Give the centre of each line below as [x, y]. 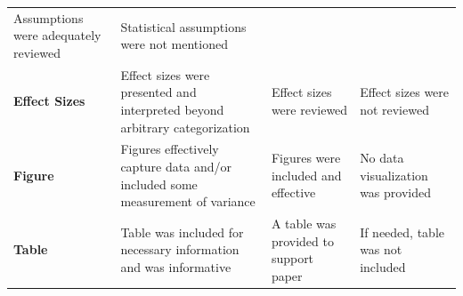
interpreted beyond [172, 109]
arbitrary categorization [185, 127]
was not [381, 249]
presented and [158, 92]
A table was [304, 224]
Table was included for [182, 232]
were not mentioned [174, 44]
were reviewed [309, 109]
